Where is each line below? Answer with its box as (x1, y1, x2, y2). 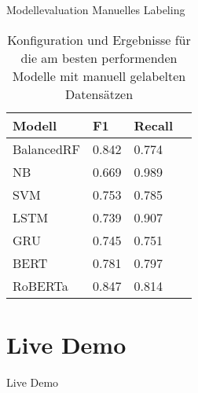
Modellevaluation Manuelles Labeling (6, 2, 185, 17)
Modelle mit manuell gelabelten (12, 66, 186, 85)
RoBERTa (13, 276, 68, 295)
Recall (134, 116, 174, 134)
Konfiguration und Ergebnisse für (7, 30, 191, 49)
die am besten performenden (20, 48, 178, 67)
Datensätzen (64, 84, 134, 103)
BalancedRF (13, 139, 81, 158)
